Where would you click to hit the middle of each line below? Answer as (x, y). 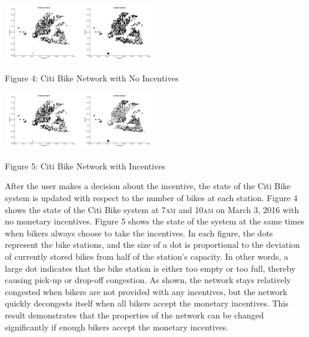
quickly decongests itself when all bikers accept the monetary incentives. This (147, 303)
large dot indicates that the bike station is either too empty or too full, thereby (150, 268)
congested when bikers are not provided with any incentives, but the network (146, 291)
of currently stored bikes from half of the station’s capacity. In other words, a (147, 256)
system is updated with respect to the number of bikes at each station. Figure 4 (151, 197)
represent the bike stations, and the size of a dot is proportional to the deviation (152, 245)
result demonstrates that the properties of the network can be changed (134, 315)
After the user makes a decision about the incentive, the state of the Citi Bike (148, 186)
